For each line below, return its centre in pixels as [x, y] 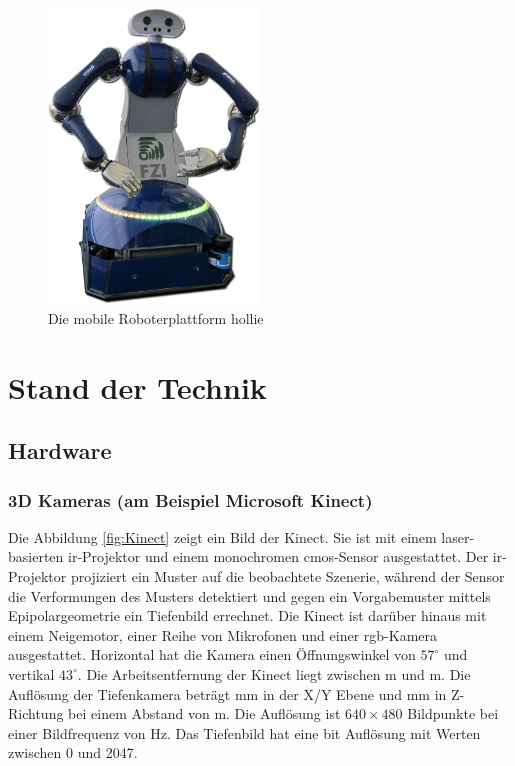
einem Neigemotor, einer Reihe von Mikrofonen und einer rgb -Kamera [222, 634]
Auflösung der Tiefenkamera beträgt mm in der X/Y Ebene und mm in [227, 693]
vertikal [31, 673]
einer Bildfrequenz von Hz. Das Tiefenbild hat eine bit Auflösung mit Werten [244, 732]
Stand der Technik [137, 386]
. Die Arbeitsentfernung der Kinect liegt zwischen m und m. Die [274, 673]
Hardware [60, 450]
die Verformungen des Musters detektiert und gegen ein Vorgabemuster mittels [249, 595]
